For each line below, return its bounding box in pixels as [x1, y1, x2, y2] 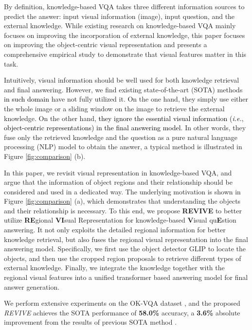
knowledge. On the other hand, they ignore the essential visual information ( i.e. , [4, 113, 244, 123]
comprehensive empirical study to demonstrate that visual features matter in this [4, 49, 247, 59]
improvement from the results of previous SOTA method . [4, 317, 177, 327]
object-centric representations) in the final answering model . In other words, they [4, 122, 246, 133]
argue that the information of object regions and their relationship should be [4, 177, 233, 187]
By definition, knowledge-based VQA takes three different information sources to [4, 1, 245, 11]
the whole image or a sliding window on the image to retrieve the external [4, 103, 225, 113]
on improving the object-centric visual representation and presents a [4, 39, 207, 50]
